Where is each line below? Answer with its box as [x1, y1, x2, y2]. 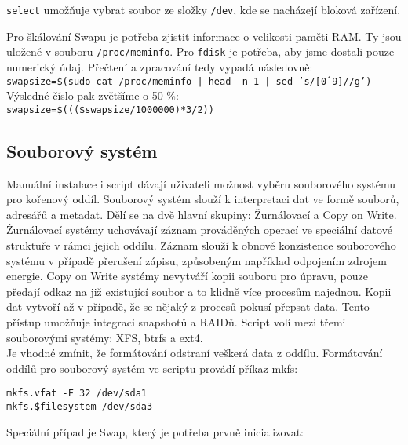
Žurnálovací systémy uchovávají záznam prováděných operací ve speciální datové [6, 221, 392, 238]
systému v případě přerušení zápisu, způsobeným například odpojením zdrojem [6, 252, 387, 268]
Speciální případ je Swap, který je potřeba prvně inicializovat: [6, 423, 304, 440]
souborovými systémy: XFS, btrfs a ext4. [6, 329, 203, 345]
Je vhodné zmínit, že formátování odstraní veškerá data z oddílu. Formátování [6, 345, 383, 361]
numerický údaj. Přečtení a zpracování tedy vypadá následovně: [6, 58, 313, 75]
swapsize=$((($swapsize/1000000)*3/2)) [6, 104, 214, 115]
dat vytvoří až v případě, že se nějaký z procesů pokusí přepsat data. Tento [6, 298, 370, 315]
